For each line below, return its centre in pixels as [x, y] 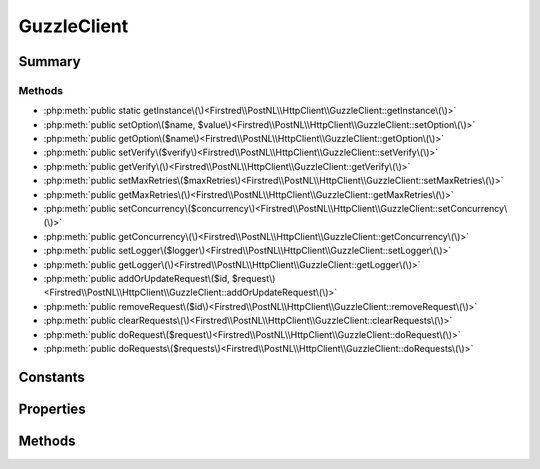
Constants [51, 376]
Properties [52, 408]
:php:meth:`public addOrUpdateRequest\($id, [136, 278]
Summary [49, 61]
